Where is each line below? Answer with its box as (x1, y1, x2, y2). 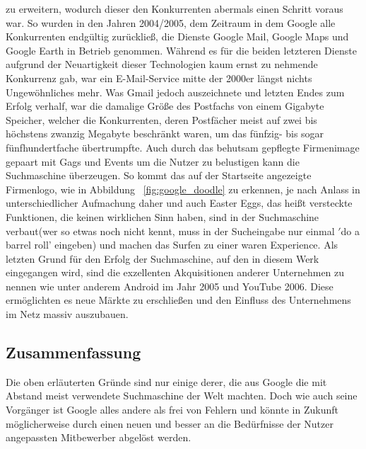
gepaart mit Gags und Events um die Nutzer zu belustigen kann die (6, 154, 300, 169)
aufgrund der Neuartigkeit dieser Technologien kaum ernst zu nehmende (6, 57, 318, 72)
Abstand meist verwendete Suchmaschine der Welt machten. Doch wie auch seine (6, 388, 358, 403)
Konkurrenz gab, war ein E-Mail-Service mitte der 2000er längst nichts (6, 70, 312, 85)
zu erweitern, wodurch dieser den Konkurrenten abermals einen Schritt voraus (6, 1, 343, 16)
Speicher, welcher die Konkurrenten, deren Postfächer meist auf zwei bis (6, 112, 317, 127)
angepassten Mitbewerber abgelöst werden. (6, 430, 191, 445)
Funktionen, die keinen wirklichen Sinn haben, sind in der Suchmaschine (6, 209, 319, 224)
